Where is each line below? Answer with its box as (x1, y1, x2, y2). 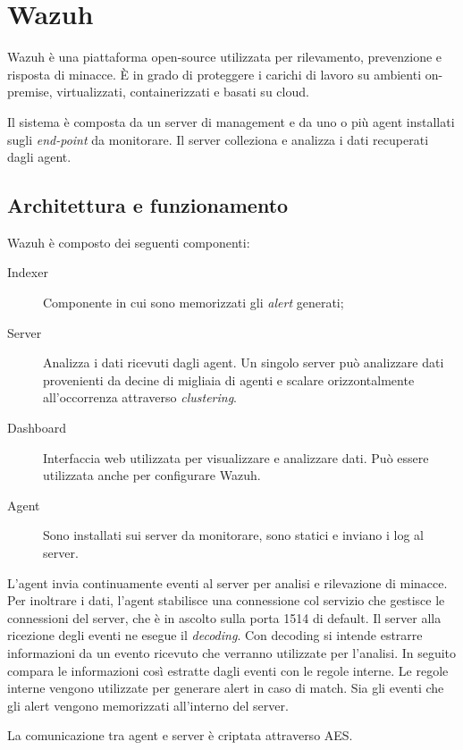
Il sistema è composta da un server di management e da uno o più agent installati (7, 112, 455, 131)
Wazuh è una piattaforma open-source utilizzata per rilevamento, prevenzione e (7, 47, 442, 66)
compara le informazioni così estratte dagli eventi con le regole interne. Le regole (7, 661, 449, 679)
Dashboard (7, 418, 67, 437)
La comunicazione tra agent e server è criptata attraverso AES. (7, 726, 353, 745)
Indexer (7, 263, 48, 282)
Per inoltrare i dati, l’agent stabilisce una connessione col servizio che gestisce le (7, 591, 445, 610)
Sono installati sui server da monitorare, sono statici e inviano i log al (43, 526, 424, 544)
